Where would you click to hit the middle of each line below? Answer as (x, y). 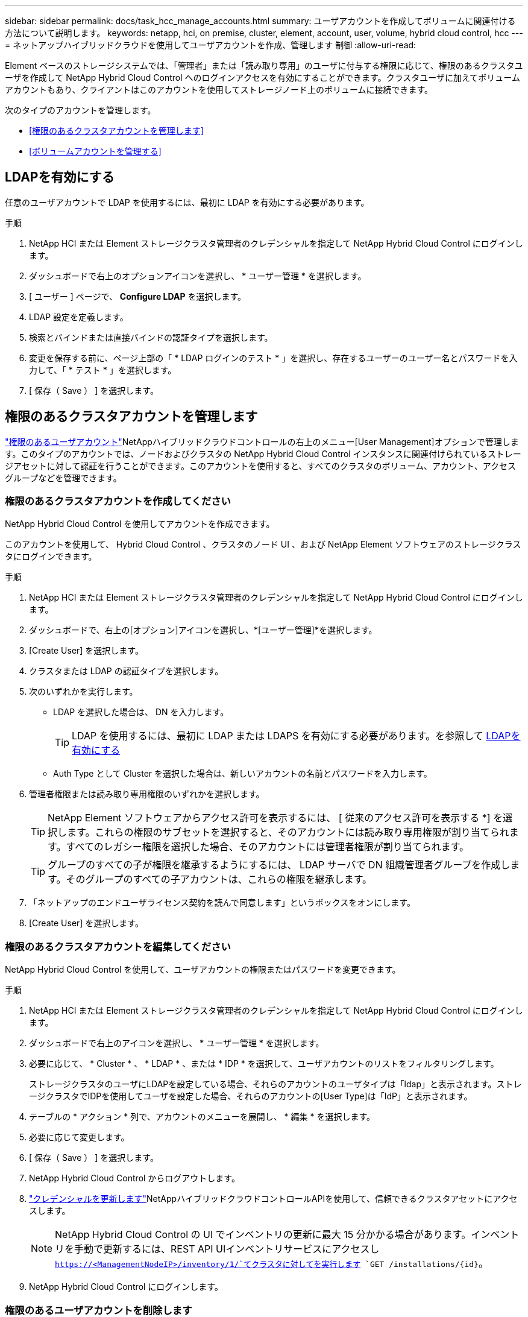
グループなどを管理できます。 (63, 478)
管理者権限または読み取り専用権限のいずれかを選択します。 (147, 794)
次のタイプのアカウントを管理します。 (80, 110)
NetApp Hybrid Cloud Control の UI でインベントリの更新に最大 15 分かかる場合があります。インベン (282, 1235)
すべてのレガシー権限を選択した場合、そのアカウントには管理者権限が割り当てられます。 (268, 847)
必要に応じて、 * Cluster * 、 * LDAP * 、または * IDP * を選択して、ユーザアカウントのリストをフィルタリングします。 (264, 1064)
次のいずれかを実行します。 (83, 692)
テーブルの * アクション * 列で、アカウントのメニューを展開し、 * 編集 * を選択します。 (202, 1117)
